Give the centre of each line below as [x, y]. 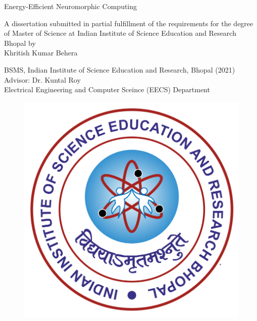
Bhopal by [20, 43]
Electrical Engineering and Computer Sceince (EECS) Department [107, 89]
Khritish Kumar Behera [41, 53]
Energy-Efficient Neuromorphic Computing [71, 6]
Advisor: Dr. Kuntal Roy [42, 79]
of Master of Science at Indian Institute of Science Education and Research [120, 33]
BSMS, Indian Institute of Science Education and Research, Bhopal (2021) [120, 69]
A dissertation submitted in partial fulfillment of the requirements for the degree [129, 23]
